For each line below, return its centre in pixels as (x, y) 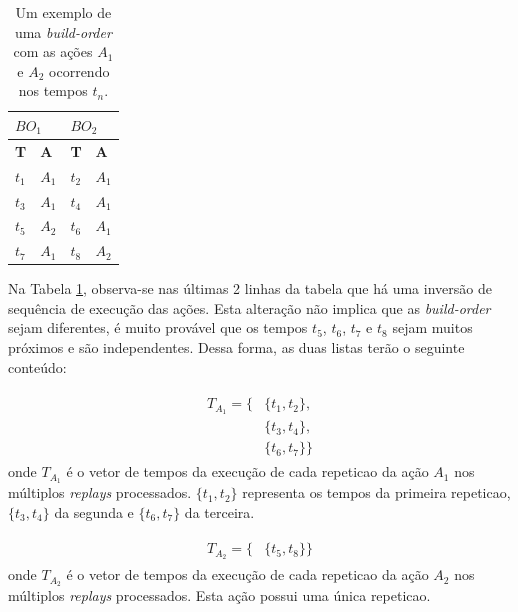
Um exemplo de (63, 12)
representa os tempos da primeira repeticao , (376, 492)
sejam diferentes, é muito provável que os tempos (158, 327)
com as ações (53, 51)
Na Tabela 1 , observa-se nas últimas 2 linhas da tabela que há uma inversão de (250, 288)
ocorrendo (79, 70)
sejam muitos (432, 327)
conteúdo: (37, 366)
